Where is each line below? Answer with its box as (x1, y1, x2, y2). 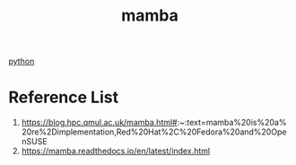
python (8, 56, 35, 67)
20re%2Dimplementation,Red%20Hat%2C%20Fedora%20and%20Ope (21, 126, 287, 137)
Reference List (8, 87, 118, 108)
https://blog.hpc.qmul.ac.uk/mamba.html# (21, 117, 178, 128)
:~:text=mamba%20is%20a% (177, 117, 287, 128)
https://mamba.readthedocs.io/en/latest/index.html (21, 145, 211, 157)
